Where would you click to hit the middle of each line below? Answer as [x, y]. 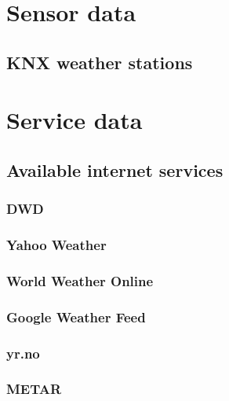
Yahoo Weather [56, 245]
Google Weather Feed [76, 316]
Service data [75, 120]
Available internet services [115, 169]
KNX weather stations [100, 62]
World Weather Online [80, 280]
